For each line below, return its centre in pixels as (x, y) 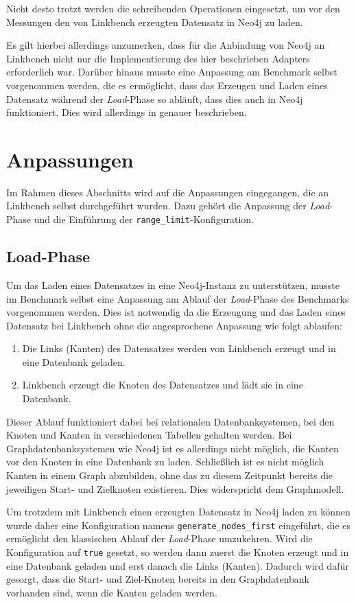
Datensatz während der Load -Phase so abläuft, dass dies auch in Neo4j (155, 98)
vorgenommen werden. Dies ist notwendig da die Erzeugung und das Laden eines (176, 312)
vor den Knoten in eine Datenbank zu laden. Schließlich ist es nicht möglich (165, 462)
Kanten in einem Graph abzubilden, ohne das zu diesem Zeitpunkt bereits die (170, 475)
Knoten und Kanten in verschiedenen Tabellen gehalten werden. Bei (149, 435)
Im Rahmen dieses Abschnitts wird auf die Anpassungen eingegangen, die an (168, 192)
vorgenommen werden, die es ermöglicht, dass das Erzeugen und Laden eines (167, 85)
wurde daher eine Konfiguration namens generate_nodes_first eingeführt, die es (179, 525)
